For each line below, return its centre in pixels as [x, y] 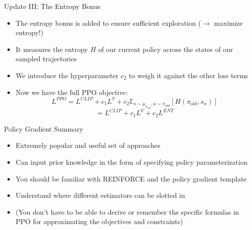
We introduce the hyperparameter [67, 75]
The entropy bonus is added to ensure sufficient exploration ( [108, 23]
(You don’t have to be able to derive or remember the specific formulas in [127, 211]
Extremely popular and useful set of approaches [88, 145]
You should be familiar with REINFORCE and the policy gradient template [131, 178]
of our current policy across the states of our [166, 49]
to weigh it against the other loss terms [188, 75]
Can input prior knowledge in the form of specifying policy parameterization [131, 161]
